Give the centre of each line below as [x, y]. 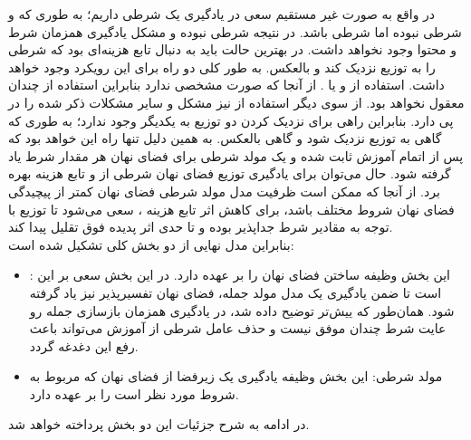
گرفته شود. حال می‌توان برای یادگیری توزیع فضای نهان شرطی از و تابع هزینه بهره [230, 173]
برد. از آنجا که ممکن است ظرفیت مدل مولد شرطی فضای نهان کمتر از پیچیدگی [224, 191]
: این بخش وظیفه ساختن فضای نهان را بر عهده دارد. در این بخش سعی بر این [240, 275]
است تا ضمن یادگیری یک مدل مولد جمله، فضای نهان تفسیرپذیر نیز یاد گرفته [235, 292]
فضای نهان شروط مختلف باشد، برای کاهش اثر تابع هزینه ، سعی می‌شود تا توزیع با [231, 209]
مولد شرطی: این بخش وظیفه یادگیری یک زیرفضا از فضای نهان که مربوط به [236, 376]
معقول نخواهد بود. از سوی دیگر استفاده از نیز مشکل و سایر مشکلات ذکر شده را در [236, 102]
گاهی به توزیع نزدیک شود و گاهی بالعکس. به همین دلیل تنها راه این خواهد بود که [225, 138]
